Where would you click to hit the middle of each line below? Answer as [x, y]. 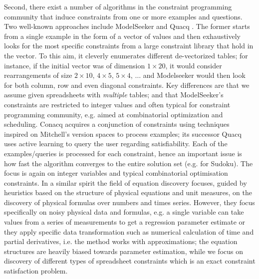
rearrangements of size [38, 75]
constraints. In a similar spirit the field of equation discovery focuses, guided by [126, 182]
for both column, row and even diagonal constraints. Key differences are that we [127, 85]
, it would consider [194, 65]
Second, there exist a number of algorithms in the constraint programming [118, 6]
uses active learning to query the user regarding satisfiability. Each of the [116, 143]
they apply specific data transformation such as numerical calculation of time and [129, 231]
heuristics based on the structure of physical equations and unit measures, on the [128, 192]
